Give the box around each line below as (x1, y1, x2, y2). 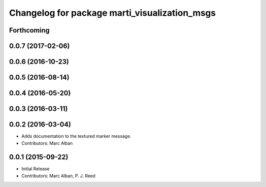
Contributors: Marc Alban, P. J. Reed (21, 173, 96, 179)
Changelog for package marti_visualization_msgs (9, 7, 216, 18)
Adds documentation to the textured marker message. (21, 133, 132, 139)
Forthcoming (9, 26, 50, 34)
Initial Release (21, 166, 50, 172)
